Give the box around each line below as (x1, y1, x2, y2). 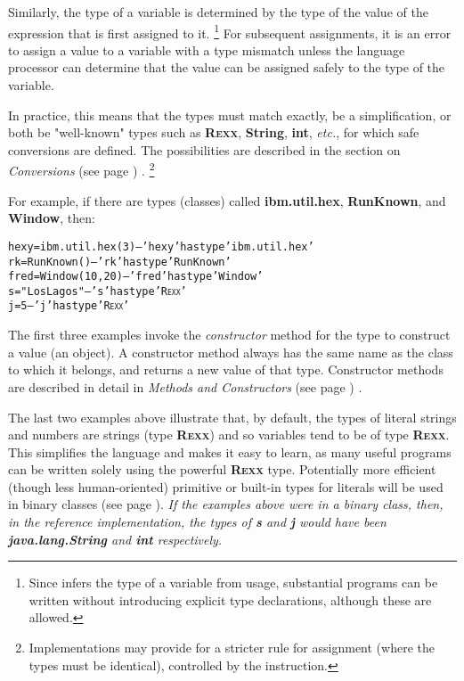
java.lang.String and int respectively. (8, 529, 223, 548)
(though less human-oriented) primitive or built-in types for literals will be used (8, 477, 444, 496)
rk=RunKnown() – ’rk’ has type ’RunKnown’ (8, 255, 232, 268)
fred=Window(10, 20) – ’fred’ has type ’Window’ (8, 270, 264, 283)
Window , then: (8, 209, 95, 227)
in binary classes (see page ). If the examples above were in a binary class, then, (8, 495, 444, 513)
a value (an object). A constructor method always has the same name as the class (8, 342, 453, 361)
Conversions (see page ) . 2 (8, 159, 155, 180)
